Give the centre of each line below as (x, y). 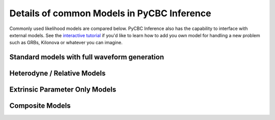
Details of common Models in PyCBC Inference (110, 13)
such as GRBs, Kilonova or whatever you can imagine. (66, 43)
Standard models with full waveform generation (87, 57)
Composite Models (40, 106)
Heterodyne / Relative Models (58, 73)
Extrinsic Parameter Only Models (63, 90)
